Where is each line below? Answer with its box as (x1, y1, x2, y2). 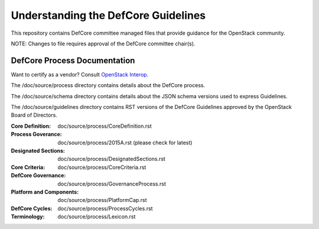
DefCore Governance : (11, 172, 66, 179)
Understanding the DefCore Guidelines (11, 9, 206, 22)
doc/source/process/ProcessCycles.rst (57, 205, 153, 212)
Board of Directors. (11, 112, 57, 119)
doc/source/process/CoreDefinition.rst (57, 122, 152, 130)
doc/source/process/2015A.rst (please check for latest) (57, 139, 193, 146)
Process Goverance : (11, 131, 62, 138)
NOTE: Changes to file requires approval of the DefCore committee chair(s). (11, 40, 196, 47)
